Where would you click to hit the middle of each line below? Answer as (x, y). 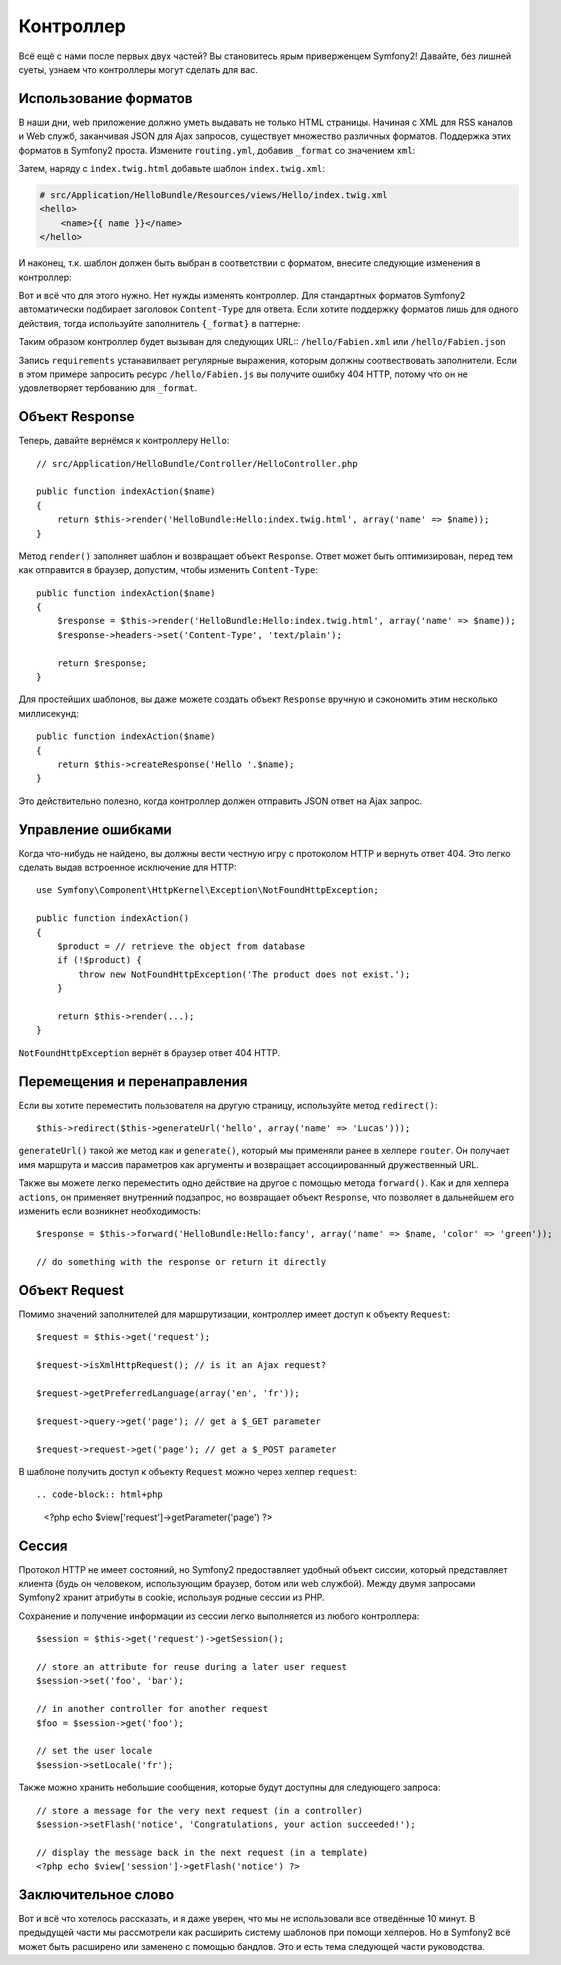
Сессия (43, 1545)
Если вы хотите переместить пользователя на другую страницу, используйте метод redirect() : (228, 1105)
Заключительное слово (96, 1894)
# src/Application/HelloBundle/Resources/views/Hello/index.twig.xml (213, 195)
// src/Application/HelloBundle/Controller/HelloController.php (197, 463)
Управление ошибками (95, 829)
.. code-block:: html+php (100, 1494)
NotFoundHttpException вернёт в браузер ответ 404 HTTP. (149, 1052)
